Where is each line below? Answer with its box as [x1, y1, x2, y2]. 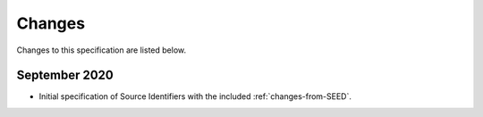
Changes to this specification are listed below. [16, 45, 187, 55]
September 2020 [16, 68, 114, 83]
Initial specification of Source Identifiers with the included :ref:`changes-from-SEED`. [38, 91, 352, 102]
